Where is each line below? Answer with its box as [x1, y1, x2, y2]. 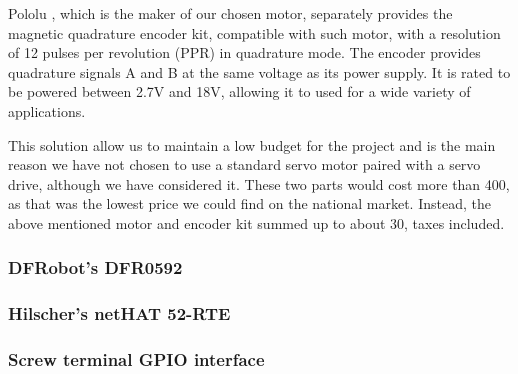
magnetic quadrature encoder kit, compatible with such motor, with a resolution [8, 22, 501, 43]
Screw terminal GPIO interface [8, 347, 265, 372]
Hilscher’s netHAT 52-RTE [8, 301, 231, 326]
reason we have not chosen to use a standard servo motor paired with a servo [8, 154, 481, 175]
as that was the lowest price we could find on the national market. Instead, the [8, 193, 491, 214]
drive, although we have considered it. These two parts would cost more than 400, [8, 173, 510, 194]
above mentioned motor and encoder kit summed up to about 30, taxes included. [8, 212, 505, 233]
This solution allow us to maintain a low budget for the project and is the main [8, 134, 496, 155]
